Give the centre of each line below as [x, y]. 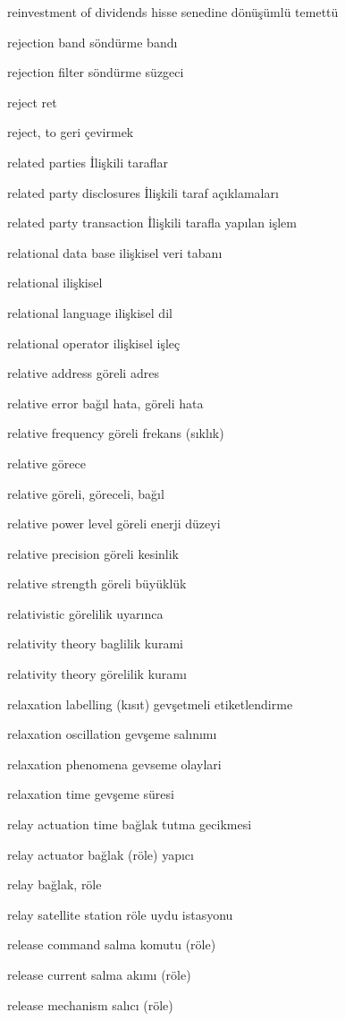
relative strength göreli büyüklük [97, 583]
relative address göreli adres [83, 373]
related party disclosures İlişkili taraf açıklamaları [143, 192]
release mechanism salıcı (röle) [90, 1004]
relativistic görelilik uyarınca [85, 613]
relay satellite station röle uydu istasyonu [120, 914]
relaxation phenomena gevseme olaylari [114, 764]
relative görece [46, 463]
